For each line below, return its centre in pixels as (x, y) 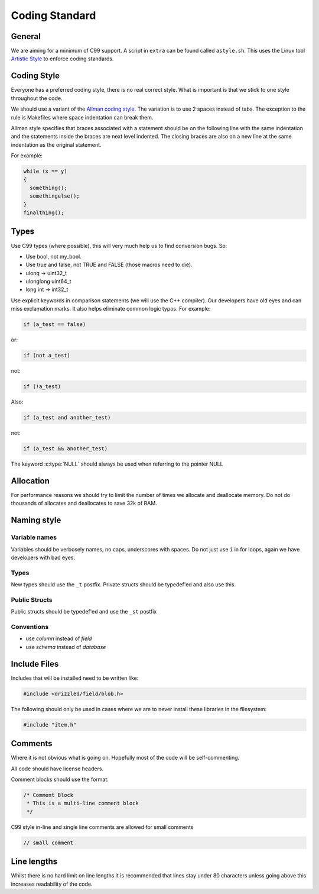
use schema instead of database (66, 647)
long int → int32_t (47, 289)
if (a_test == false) (55, 325)
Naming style (36, 520)
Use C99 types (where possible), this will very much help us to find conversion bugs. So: (119, 246)
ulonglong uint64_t (48, 282)
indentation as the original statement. (56, 144)
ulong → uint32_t (46, 273)
